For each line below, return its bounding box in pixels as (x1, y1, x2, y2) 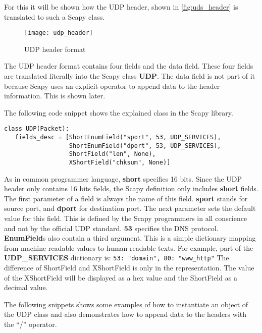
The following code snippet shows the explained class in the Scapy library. (4, 107, 233, 118)
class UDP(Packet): (4, 125, 69, 133)
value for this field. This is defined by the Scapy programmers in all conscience (4, 213, 247, 224)
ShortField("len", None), (69, 150, 156, 158)
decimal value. (4, 282, 48, 293)
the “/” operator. (4, 319, 57, 329)
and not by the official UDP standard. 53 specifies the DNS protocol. (4, 223, 219, 233)
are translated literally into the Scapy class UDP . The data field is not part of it (4, 71, 255, 81)
